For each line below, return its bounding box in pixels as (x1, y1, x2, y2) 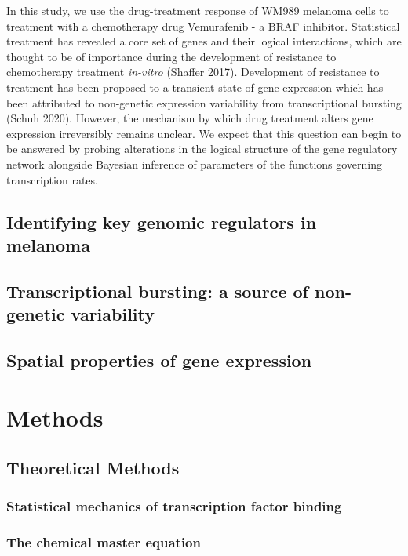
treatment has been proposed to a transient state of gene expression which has (6, 78, 384, 95)
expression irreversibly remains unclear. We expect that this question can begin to (6, 125, 402, 141)
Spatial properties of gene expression (6, 347, 312, 372)
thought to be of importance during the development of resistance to (6, 48, 337, 64)
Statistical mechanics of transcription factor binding (6, 496, 342, 516)
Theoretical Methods (6, 456, 180, 480)
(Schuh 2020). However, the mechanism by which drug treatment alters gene (6, 110, 373, 126)
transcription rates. (6, 171, 98, 187)
